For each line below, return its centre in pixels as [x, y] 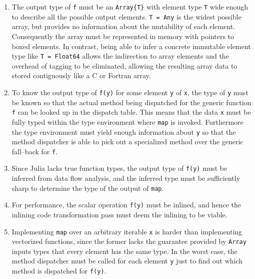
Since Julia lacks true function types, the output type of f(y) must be [119, 168]
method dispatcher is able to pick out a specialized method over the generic [127, 142]
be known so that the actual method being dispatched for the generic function [131, 102]
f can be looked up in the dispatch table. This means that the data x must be [131, 112]
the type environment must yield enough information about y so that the [124, 131]
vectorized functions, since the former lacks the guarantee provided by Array [129, 241]
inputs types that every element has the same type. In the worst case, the [124, 251]
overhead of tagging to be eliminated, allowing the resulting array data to [124, 65]
